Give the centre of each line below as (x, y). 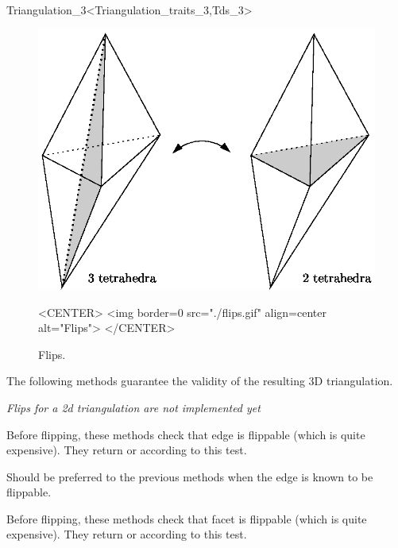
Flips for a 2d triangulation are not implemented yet (133, 407)
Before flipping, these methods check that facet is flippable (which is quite (187, 518)
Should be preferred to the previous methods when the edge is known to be (190, 476)
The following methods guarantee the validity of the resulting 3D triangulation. (200, 381)
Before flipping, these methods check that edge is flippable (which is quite (186, 434)
